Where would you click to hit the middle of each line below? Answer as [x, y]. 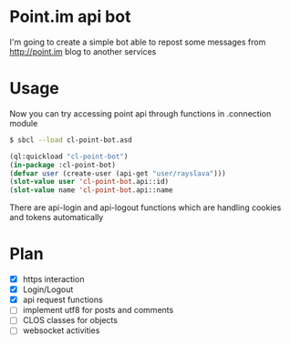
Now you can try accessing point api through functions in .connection [140, 113]
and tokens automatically [57, 218]
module [24, 123]
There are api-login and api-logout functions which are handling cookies [145, 207]
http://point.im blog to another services [83, 51]
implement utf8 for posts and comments [98, 310]
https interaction [53, 279]
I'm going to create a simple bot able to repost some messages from [138, 42]
